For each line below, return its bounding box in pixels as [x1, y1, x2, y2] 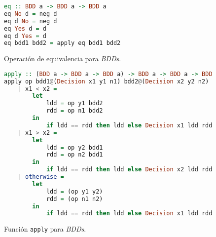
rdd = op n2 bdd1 [46, 151, 103, 158]
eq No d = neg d [4, 10, 57, 17]
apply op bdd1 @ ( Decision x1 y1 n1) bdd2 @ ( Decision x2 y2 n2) [4, 78, 209, 85]
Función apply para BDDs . [4, 224, 86, 234]
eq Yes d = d [4, 25, 46, 32]
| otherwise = [18, 173, 64, 181]
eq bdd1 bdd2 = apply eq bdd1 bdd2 [4, 39, 121, 47]
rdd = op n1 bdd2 [46, 107, 103, 115]
